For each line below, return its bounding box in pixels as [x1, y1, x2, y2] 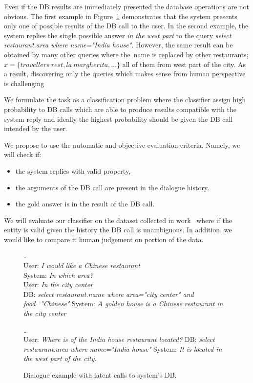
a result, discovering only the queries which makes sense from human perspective [4, 68, 246, 79]
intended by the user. [4, 123, 67, 134]
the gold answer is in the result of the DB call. [15, 199, 155, 209]
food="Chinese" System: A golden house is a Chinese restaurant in [23, 298, 223, 309]
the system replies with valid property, [15, 165, 131, 176]
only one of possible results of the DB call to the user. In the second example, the [4, 21, 249, 31]
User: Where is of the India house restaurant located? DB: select [23, 334, 215, 344]
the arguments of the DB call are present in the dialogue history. [15, 182, 210, 192]
